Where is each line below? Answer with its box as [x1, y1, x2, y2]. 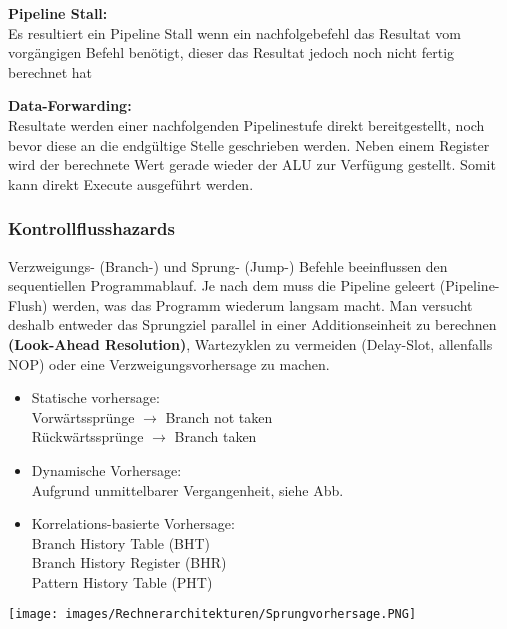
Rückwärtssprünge [31, 426, 144, 447]
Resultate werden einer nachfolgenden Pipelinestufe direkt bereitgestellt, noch [8, 114, 485, 135]
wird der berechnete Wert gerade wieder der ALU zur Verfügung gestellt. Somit [8, 154, 496, 175]
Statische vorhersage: [31, 387, 160, 408]
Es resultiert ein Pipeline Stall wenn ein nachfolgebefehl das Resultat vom [8, 22, 461, 43]
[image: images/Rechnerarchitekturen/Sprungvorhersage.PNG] [8, 607, 417, 622]
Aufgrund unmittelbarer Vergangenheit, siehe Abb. [31, 479, 344, 500]
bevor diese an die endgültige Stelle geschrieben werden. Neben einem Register [8, 134, 490, 155]
